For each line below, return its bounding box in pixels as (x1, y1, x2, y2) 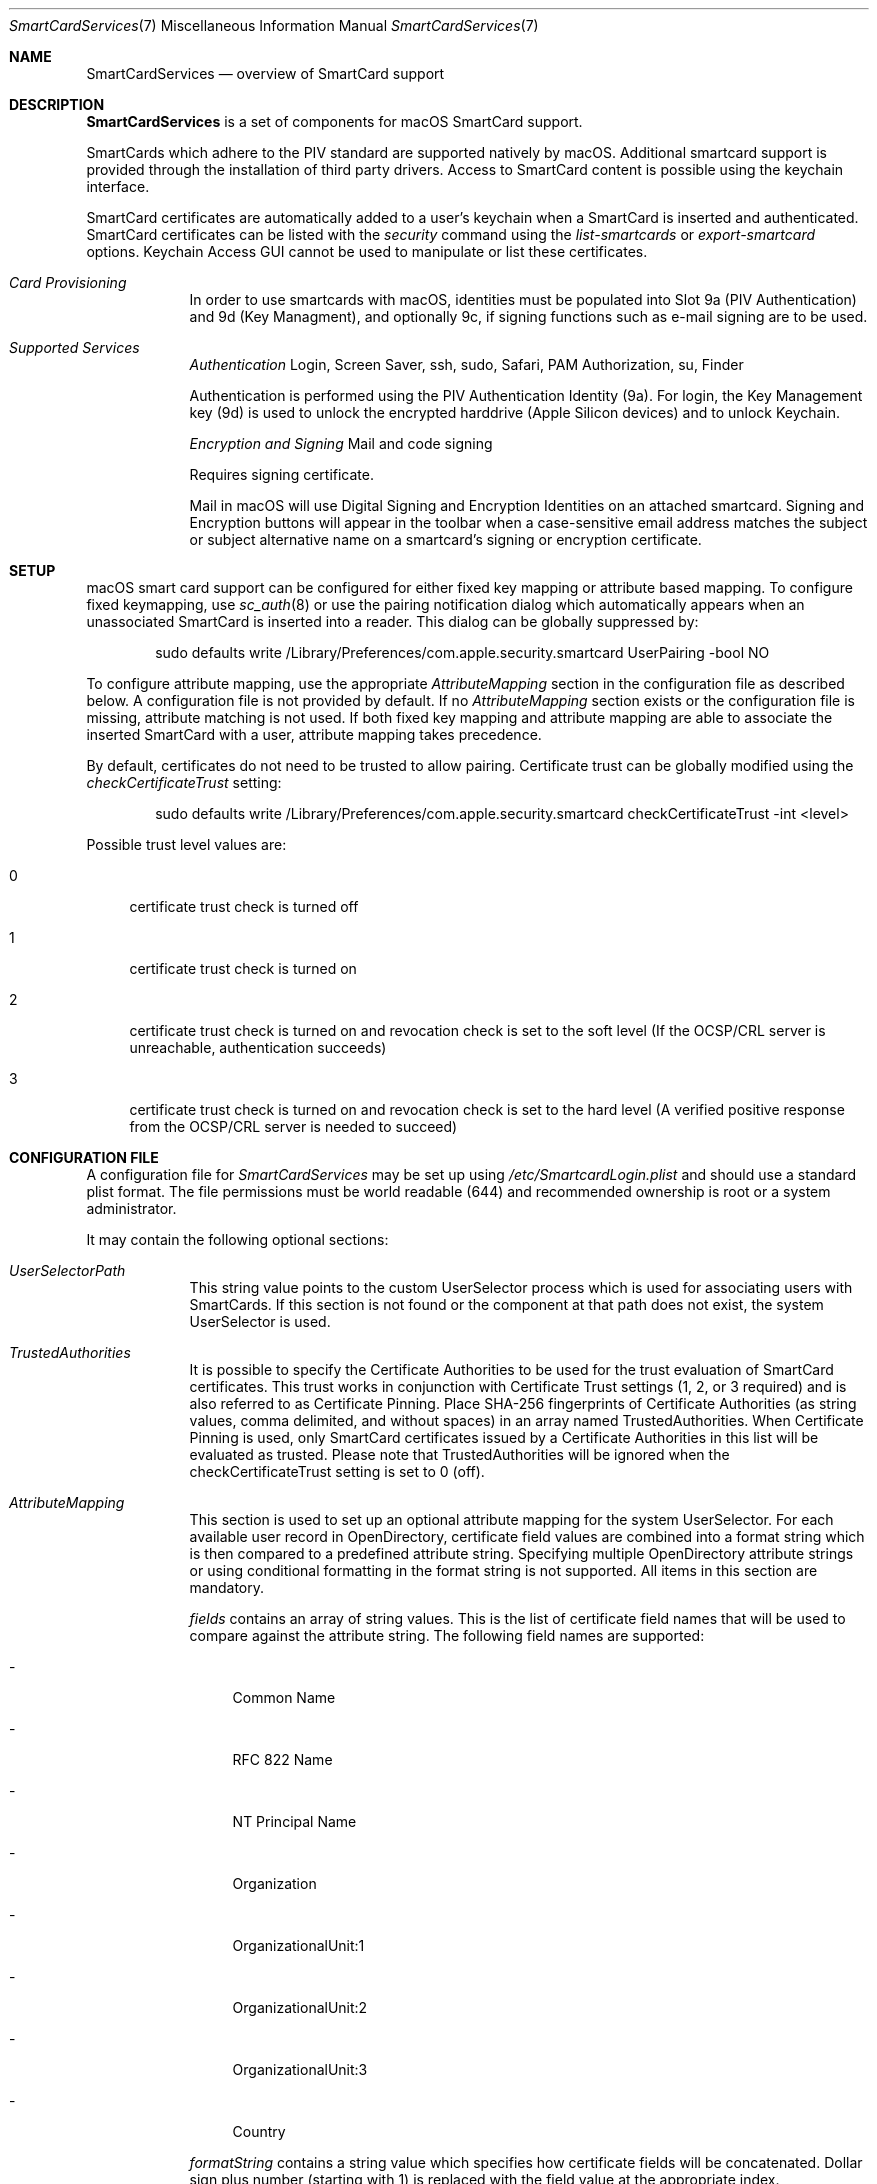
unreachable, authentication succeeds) (129, 1039, 387, 1056)
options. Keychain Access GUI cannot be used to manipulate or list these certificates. (86, 243, 648, 260)
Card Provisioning (9, 274, 127, 291)
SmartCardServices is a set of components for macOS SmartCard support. (86, 113, 583, 130)
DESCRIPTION (9, 96, 105, 113)
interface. (86, 178, 150, 195)
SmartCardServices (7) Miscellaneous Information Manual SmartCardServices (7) (9, 17, 539, 34)
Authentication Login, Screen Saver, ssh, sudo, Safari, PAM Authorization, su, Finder (189, 356, 744, 373)
